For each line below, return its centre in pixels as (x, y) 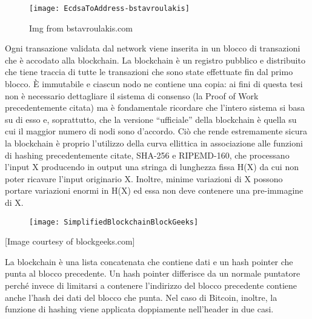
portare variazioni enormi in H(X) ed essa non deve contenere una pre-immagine (154, 190)
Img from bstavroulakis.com (81, 28)
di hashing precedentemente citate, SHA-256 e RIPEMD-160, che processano (147, 155)
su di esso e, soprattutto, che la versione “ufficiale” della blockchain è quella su (151, 119)
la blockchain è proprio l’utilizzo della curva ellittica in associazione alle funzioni (154, 143)
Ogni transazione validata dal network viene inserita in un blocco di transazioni (153, 48)
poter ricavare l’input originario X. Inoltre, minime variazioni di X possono (144, 178)
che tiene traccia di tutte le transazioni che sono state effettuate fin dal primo (149, 72)
